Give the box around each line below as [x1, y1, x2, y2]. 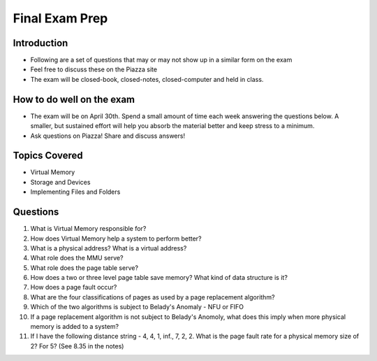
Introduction [13, 37, 68, 49]
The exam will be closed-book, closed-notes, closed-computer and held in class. [30, 75, 264, 83]
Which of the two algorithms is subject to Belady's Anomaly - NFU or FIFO [30, 303, 244, 311]
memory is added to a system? [30, 323, 119, 331]
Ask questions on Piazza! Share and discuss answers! [30, 132, 185, 140]
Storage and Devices [30, 178, 91, 186]
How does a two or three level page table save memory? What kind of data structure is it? [30, 274, 288, 282]
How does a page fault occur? [30, 283, 117, 292]
